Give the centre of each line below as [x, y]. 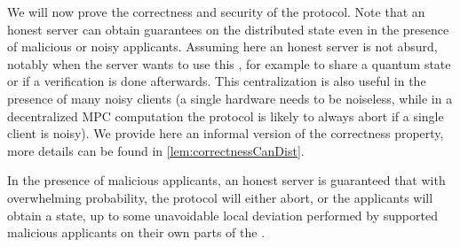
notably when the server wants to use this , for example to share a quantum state [229, 63]
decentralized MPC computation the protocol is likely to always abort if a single [226, 116]
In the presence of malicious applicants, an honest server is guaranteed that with [226, 180]
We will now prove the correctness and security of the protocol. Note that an [216, 12]
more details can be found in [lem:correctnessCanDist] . [156, 150]
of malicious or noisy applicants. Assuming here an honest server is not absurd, [222, 46]
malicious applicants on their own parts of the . [136, 232]
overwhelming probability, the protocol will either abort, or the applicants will [220, 197]
